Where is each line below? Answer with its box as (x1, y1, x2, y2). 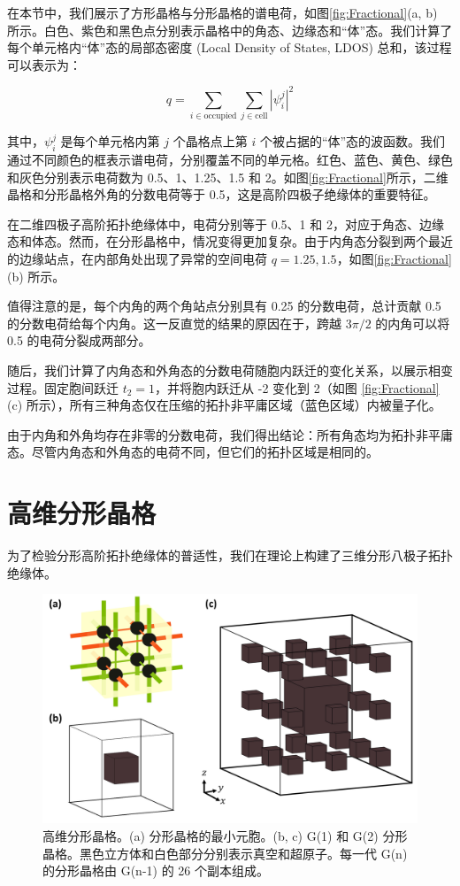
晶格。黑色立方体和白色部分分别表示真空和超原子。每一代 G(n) (42, 844, 408, 862)
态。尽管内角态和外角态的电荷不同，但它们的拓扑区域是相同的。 (7, 443, 379, 461)
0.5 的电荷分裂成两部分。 (7, 331, 151, 350)
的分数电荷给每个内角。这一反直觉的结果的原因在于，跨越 (7, 313, 341, 332)
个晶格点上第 (172, 132, 248, 150)
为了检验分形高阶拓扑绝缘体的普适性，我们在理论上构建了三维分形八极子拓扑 (7, 546, 453, 565)
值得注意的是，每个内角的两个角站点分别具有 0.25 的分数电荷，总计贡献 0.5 (7, 297, 441, 315)
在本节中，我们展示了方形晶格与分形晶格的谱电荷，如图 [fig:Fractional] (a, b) (7, 4, 438, 21)
